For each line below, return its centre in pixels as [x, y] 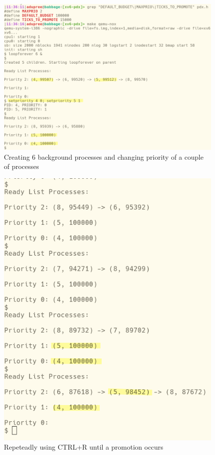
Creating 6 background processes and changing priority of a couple [104, 156]
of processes [21, 166]
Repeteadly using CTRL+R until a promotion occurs [84, 447]
